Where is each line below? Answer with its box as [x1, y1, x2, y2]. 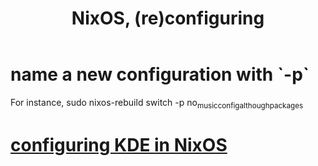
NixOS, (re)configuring [71, 7, 265, 30]
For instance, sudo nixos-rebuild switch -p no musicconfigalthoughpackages [10, 96, 304, 111]
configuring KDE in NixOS [10, 133, 228, 156]
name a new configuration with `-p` [10, 63, 310, 86]
